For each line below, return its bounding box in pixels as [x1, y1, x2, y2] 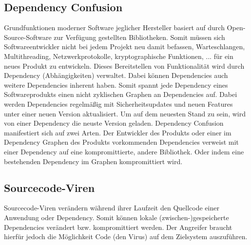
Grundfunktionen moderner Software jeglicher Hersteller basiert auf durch [4, 22, 225, 33]
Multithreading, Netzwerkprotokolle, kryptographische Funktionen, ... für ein [4, 51, 233, 61]
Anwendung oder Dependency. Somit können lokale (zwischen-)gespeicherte [4, 212, 229, 222]
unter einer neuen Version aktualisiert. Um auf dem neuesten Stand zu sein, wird [4, 108, 246, 118]
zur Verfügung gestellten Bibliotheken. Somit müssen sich [54, 32, 225, 42]
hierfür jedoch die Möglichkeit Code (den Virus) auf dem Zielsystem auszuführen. [4, 231, 248, 242]
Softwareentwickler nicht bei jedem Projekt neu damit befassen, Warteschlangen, [4, 41, 245, 52]
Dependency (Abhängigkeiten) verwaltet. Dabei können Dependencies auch [4, 70, 228, 80]
